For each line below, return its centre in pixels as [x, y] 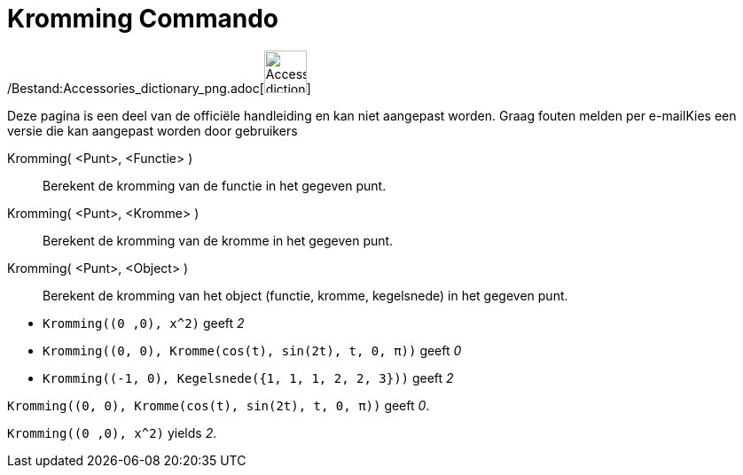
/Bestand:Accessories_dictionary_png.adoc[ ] [159, 88]
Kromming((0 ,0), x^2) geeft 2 [144, 323]
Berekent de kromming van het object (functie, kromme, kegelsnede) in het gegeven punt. [305, 295]
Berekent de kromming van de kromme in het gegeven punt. [218, 240]
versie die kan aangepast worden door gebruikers [153, 130]
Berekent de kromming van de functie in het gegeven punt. [215, 185]
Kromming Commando [143, 19]
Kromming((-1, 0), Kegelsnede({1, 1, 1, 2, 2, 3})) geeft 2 [248, 378]
